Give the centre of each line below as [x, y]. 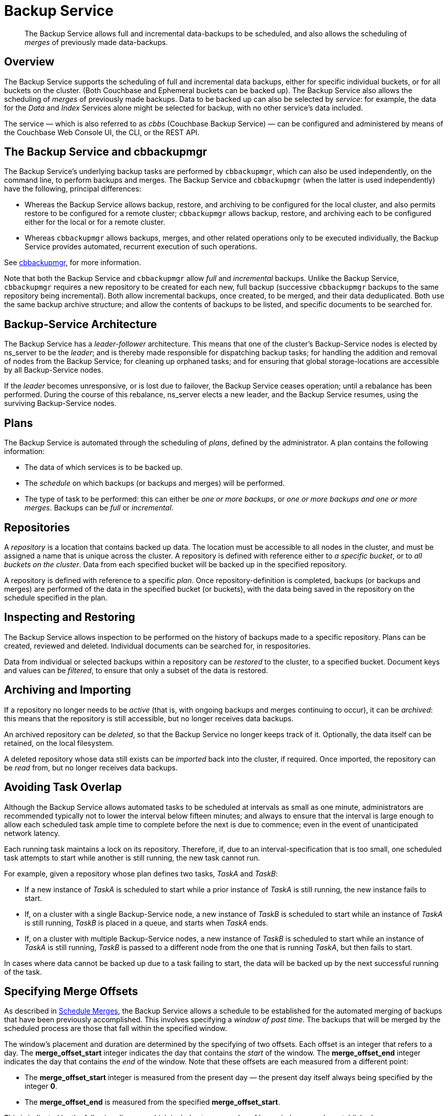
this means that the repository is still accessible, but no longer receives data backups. [149, 718]
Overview [29, 62]
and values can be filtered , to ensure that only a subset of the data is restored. [136, 670]
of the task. [23, 972]
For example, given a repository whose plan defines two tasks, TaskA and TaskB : [141, 873]
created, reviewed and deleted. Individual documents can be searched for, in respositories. [157, 646]
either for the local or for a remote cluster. [95, 222]
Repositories [37, 527]
